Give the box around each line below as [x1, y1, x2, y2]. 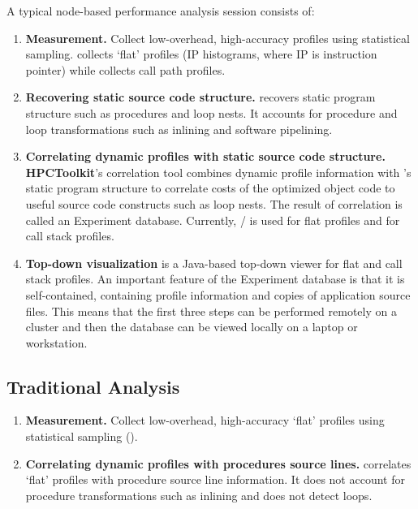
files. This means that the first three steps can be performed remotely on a [25, 302, 397, 319]
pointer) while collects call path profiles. [25, 61, 226, 78]
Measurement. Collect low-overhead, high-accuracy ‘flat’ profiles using [25, 412, 385, 429]
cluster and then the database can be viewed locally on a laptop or [25, 318, 358, 335]
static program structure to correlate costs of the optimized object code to [25, 179, 395, 196]
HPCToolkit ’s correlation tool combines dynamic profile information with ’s [25, 163, 412, 180]
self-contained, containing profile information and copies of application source [25, 286, 411, 303]
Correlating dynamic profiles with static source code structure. [25, 148, 386, 165]
